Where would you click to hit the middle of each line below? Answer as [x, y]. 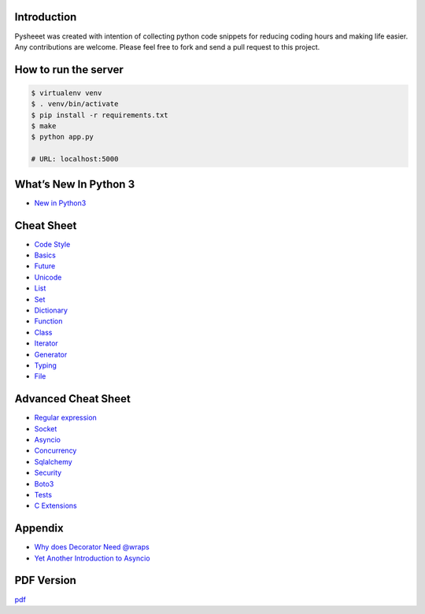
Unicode [48, 277]
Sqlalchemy [53, 461]
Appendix [39, 529]
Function [48, 321]
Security [48, 473]
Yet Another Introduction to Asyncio [92, 558]
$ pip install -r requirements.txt [100, 115]
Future [45, 266]
